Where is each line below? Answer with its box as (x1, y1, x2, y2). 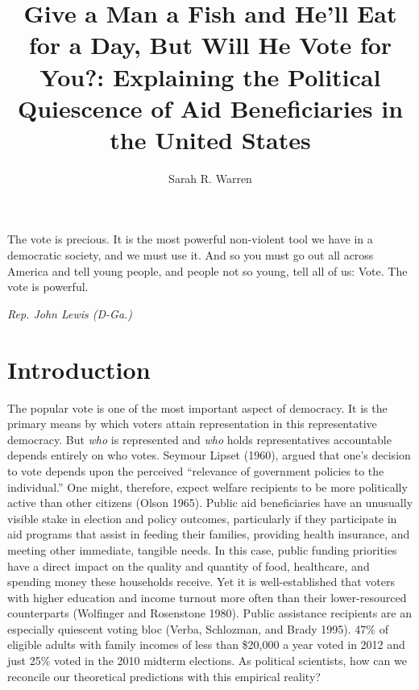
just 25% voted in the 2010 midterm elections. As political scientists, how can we (7, 652, 407, 669)
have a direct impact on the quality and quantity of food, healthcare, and (7, 557, 370, 574)
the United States (110, 123, 311, 156)
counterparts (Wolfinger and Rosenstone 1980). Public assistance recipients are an (7, 605, 413, 621)
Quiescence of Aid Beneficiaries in (17, 91, 404, 124)
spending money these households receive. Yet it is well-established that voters (7, 573, 395, 590)
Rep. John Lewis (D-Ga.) (7, 305, 133, 322)
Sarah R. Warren (168, 169, 252, 186)
